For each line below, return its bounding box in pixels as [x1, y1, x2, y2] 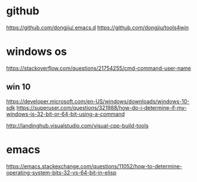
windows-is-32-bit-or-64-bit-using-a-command [6, 110, 125, 118]
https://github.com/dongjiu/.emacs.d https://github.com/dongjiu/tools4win [6, 24, 189, 31]
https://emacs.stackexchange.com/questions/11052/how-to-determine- [6, 162, 183, 169]
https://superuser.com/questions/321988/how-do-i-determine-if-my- [16, 104, 187, 111]
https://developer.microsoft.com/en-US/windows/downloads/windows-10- [6, 97, 190, 105]
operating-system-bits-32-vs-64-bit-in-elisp [6, 169, 116, 176]
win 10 [6, 82, 31, 92]
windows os [6, 45, 67, 58]
